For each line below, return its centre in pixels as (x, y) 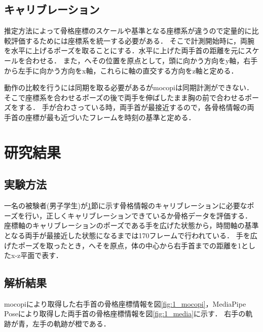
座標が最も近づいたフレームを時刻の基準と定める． (110, 117)
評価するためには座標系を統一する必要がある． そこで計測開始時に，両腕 (133, 40)
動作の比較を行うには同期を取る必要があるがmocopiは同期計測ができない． (129, 87)
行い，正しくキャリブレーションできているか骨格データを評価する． (139, 215)
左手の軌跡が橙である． (71, 324)
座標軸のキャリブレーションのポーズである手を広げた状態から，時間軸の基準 (131, 225)
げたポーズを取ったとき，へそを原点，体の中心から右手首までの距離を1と (126, 245)
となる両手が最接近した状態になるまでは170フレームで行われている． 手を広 (131, 235)
